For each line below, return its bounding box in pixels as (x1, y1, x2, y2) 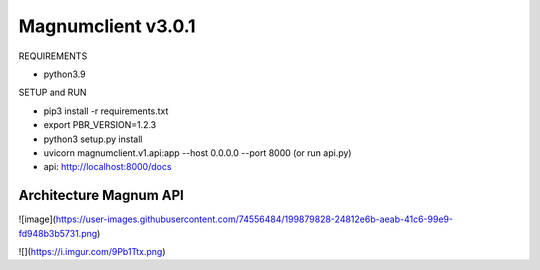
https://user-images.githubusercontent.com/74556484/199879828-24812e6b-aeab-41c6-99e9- (55, 213, 454, 225)
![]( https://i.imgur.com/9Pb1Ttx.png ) (18, 245, 166, 257)
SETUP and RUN (18, 86, 87, 99)
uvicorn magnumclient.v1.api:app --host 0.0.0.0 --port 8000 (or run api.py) (43, 146, 352, 159)
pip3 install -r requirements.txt (43, 105, 169, 117)
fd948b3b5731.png (18, 227, 98, 239)
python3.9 (43, 68, 86, 80)
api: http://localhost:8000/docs (43, 161, 172, 173)
